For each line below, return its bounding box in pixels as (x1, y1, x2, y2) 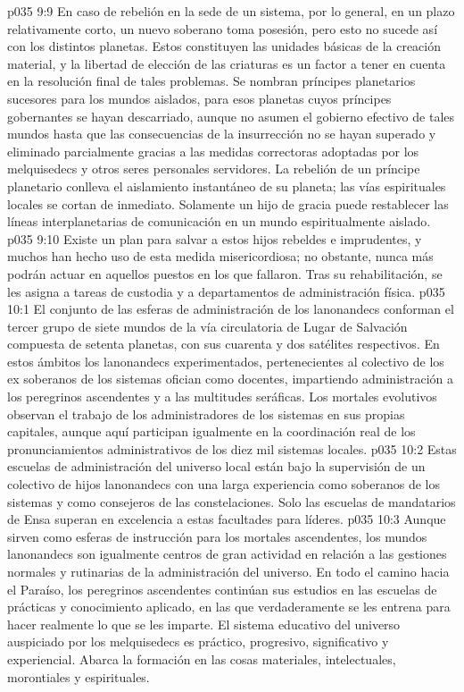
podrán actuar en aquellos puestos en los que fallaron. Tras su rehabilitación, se (7, 264, 443, 283)
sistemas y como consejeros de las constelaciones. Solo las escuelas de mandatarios (7, 492, 456, 511)
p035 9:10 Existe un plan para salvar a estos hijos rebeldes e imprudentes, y (7, 229, 422, 248)
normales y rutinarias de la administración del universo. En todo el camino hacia (7, 562, 450, 580)
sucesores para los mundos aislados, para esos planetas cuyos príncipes (7, 89, 392, 107)
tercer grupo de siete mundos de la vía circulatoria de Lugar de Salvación (7, 316, 408, 335)
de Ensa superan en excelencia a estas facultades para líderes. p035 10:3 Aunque (7, 510, 446, 528)
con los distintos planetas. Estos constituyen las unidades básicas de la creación (7, 37, 441, 55)
